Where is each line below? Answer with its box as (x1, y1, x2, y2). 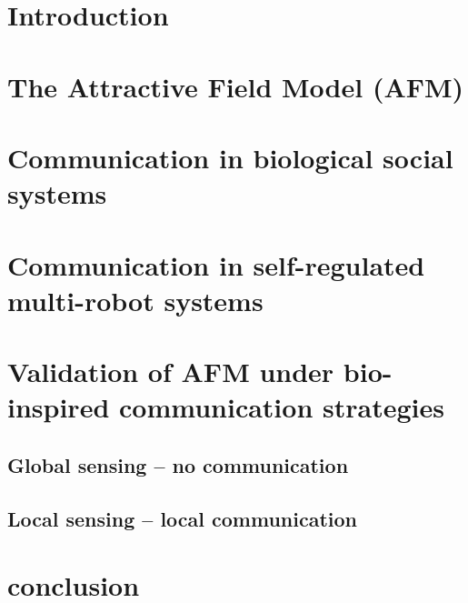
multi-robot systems (7, 281, 264, 318)
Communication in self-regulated (7, 246, 425, 283)
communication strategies (119, 388, 444, 426)
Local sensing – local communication (7, 504, 358, 532)
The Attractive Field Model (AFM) (7, 67, 464, 105)
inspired (7, 388, 110, 426)
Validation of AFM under (7, 353, 334, 390)
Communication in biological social (7, 138, 453, 176)
